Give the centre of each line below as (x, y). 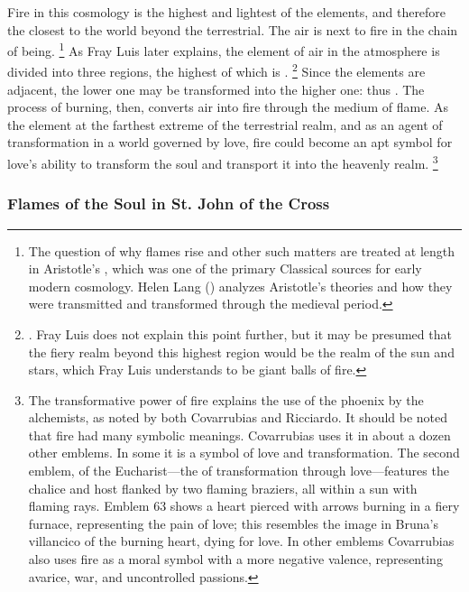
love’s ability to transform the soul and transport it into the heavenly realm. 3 (223, 162)
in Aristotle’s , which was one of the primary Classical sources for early (225, 268)
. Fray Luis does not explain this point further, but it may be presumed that (240, 333)
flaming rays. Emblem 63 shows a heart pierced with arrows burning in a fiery (244, 506)
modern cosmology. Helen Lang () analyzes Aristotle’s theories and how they (240, 286)
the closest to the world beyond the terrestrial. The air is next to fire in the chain (233, 29)
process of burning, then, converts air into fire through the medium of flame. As (228, 107)
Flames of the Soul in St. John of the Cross (169, 203)
